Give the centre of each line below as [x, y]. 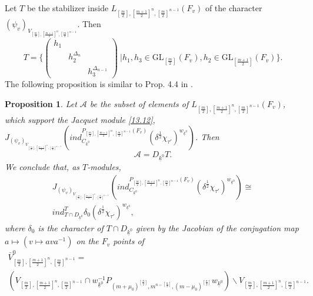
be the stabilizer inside [68, 8]
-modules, [104, 167]
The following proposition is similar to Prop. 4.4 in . [99, 84]
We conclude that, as [42, 167]
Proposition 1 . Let [41, 103]
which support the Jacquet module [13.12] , [80, 119]
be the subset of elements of [139, 103]
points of [129, 241]
